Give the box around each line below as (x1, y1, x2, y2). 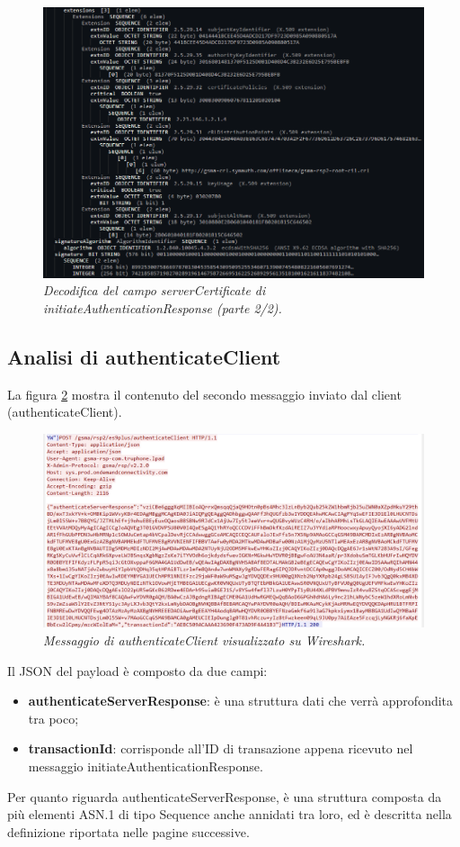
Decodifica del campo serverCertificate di (43, 281, 266, 300)
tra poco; (28, 708, 79, 727)
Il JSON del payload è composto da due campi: (7, 661, 268, 680)
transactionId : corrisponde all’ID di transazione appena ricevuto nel (28, 739, 413, 758)
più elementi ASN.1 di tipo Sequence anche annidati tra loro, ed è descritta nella (7, 805, 452, 824)
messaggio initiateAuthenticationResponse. (28, 756, 263, 775)
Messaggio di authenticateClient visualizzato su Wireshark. (43, 630, 366, 649)
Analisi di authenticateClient (7, 343, 281, 371)
